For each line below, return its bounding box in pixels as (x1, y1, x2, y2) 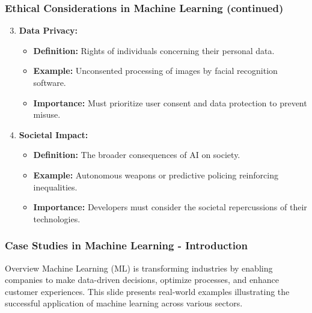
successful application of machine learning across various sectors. (5, 297, 243, 309)
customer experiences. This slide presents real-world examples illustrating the (5, 285, 290, 297)
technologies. (33, 212, 81, 225)
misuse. (33, 108, 61, 121)
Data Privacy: (19, 24, 78, 37)
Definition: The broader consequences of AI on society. (33, 148, 240, 161)
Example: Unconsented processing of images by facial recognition (33, 64, 278, 77)
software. (33, 76, 66, 88)
